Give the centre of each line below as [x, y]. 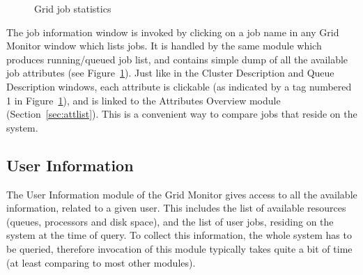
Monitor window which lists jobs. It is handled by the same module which [164, 46]
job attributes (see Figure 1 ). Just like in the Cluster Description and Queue [170, 73]
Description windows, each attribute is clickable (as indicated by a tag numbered [179, 86]
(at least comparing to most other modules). [101, 262]
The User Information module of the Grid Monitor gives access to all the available [182, 194]
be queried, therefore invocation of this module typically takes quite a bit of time [179, 248]
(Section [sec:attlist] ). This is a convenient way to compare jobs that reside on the [182, 114]
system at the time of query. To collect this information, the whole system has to [179, 235]
